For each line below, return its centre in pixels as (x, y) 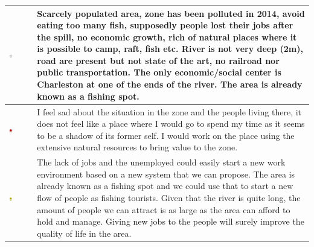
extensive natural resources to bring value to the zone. (137, 147)
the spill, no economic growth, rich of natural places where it (167, 37)
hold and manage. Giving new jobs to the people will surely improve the (171, 221)
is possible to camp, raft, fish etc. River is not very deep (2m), (170, 49)
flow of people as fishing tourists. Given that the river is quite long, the (169, 197)
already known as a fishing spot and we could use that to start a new (165, 186)
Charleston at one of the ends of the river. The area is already (170, 84)
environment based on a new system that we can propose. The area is (166, 174)
